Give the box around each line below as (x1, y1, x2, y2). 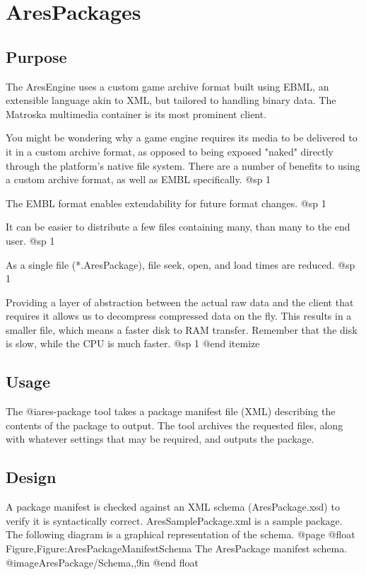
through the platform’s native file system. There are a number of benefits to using (6, 158, 360, 173)
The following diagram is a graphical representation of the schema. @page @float (6, 527, 355, 542)
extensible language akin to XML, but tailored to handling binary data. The (6, 93, 336, 108)
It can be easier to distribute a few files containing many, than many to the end (6, 219, 350, 234)
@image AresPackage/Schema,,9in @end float (6, 554, 199, 569)
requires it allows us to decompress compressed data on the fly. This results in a (6, 308, 352, 323)
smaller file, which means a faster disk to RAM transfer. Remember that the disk (6, 322, 358, 337)
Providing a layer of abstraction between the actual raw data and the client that (6, 294, 354, 309)
